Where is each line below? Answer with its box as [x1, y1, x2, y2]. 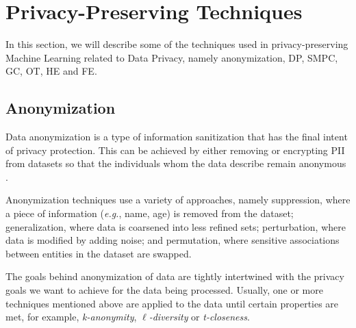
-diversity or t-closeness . [149, 310, 250, 324]
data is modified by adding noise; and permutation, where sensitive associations [5, 233, 340, 247]
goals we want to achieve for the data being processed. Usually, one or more [5, 283, 323, 297]
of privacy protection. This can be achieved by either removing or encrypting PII [5, 142, 345, 157]
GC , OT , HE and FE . [5, 64, 97, 78]
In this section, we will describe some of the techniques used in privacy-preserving [5, 37, 348, 51]
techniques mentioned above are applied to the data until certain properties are [5, 296, 339, 310]
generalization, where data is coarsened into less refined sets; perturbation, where [5, 219, 346, 234]
